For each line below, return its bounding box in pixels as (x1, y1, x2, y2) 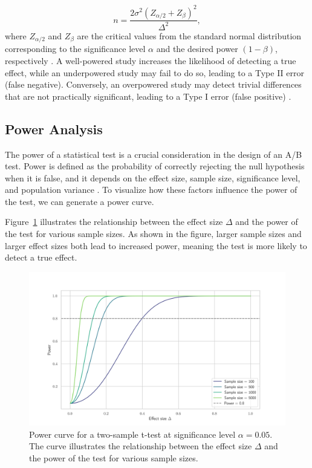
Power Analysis (5, 119, 103, 138)
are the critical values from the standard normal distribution (77, 29, 302, 42)
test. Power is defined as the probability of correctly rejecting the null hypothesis (5, 160, 305, 172)
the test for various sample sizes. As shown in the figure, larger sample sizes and (5, 227, 302, 240)
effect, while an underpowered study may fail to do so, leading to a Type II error (5, 66, 304, 79)
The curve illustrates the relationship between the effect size (29, 440, 252, 452)
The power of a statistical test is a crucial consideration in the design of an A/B (5, 148, 302, 160)
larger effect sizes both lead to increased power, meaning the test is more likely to (5, 239, 307, 252)
